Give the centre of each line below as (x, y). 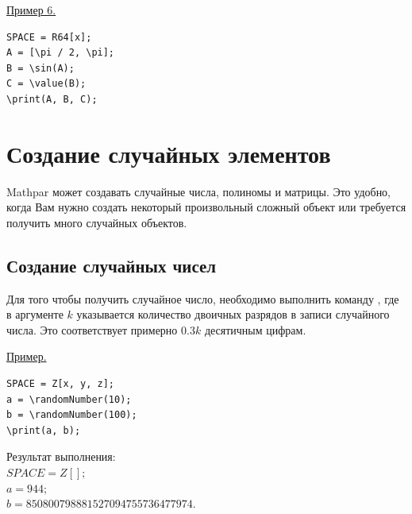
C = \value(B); (46, 84)
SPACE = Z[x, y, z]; (61, 384)
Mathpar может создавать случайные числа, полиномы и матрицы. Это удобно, (199, 191)
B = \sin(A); (40, 68)
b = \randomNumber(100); (72, 415)
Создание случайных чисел (112, 265)
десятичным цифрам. (255, 329)
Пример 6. (31, 10)
